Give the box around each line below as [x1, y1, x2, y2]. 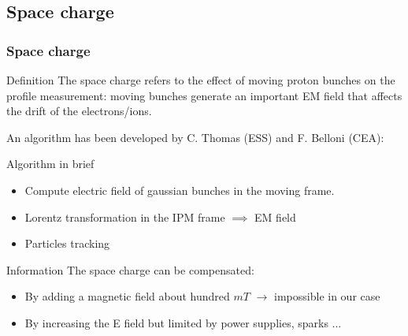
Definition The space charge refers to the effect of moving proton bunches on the [6, 72, 395, 88]
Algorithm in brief [6, 155, 95, 172]
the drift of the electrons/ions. [6, 103, 152, 119]
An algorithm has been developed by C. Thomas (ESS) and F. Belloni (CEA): [6, 129, 384, 145]
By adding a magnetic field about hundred [24, 288, 230, 304]
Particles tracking [24, 235, 110, 252]
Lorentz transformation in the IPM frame [24, 208, 225, 225]
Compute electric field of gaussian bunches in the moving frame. [24, 181, 335, 198]
